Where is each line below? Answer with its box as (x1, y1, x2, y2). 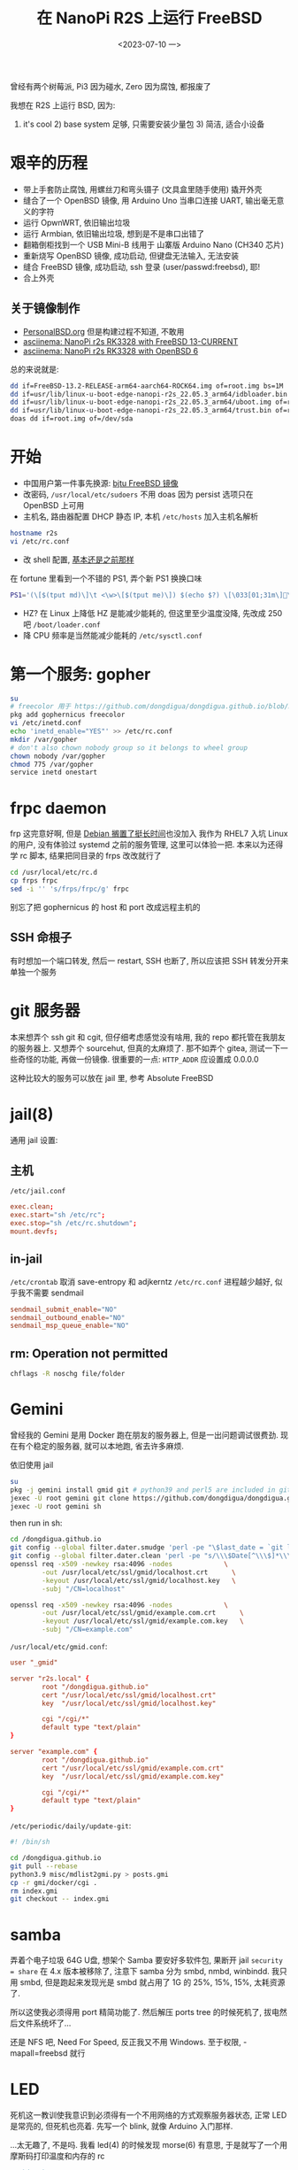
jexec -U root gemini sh (10, 1502, 102, 1510)
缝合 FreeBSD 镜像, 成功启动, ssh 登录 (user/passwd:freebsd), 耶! (22, 261, 261, 272)
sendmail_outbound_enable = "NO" (10, 1313, 126, 1322)
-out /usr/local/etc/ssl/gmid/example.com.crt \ (42, 1609, 244, 1618)
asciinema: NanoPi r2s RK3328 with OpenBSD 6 (22, 345, 198, 356)
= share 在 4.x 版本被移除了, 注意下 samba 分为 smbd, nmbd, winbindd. (10, 1966, 271, 1977)
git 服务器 (10, 1000, 80, 1021)
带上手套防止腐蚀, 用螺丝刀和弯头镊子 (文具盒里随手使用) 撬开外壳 (22, 183, 263, 195)
